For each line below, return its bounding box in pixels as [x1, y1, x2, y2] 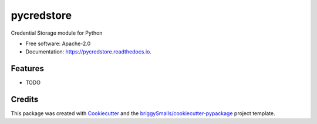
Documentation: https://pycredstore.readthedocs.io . [25, 48, 152, 55]
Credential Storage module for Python [11, 29, 103, 36]
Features [11, 63, 44, 73]
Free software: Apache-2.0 [25, 40, 91, 47]
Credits [11, 95, 39, 105]
